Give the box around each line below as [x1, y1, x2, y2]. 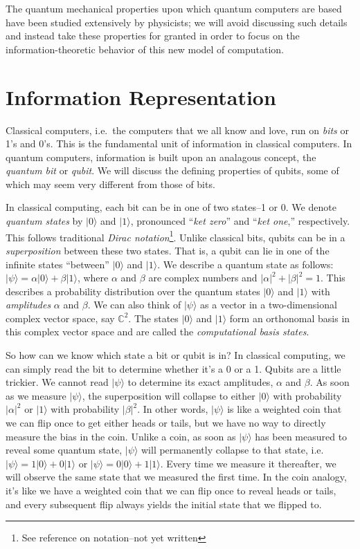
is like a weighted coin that [227, 402, 342, 416]
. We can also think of [87, 297, 181, 312]
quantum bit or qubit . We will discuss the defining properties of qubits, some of [6, 163, 339, 178]
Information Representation [6, 82, 276, 111]
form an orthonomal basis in [229, 310, 350, 325]
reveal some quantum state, [6, 443, 123, 457]
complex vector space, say [6, 310, 115, 325]
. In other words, [137, 402, 208, 416]
